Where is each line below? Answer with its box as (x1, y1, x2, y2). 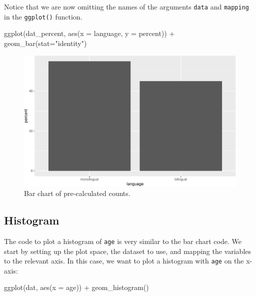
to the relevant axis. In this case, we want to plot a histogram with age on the (4, 255, 244, 266)
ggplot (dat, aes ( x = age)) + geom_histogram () (4, 282, 149, 292)
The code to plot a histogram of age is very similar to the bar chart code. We (4, 235, 241, 246)
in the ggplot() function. (4, 11, 82, 21)
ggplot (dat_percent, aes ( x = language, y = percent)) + (4, 28, 175, 38)
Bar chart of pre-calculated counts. (24, 188, 130, 198)
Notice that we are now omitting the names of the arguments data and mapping (4, 1, 249, 11)
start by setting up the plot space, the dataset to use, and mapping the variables (4, 245, 251, 256)
